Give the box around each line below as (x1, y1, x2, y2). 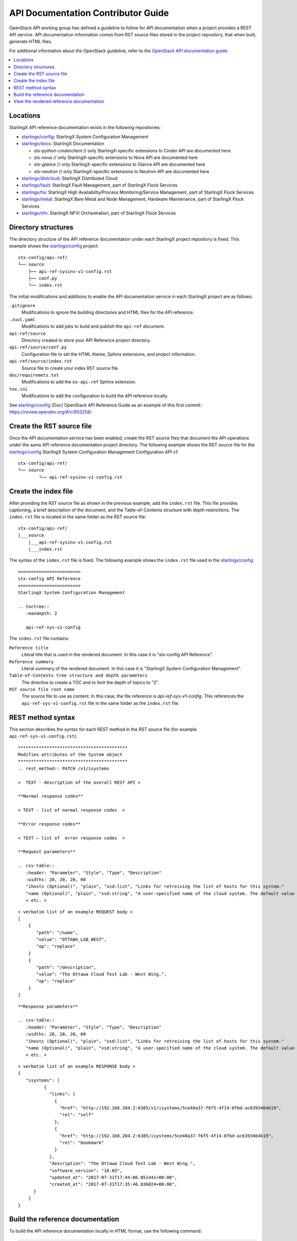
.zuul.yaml (9, 317, 36, 322)
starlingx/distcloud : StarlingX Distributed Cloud (21, 175, 118, 181)
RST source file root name (9, 687, 75, 692)
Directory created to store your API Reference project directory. (21, 338, 151, 344)
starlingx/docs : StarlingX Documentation (21, 140, 104, 146)
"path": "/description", (36, 965, 97, 970)
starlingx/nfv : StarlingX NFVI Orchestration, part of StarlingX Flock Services (21, 210, 176, 216)
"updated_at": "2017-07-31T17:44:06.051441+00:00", (49, 1174, 178, 1180)
